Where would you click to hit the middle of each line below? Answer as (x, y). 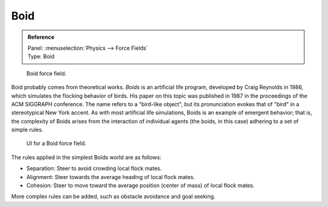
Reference (41, 37)
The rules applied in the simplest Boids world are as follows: (86, 157)
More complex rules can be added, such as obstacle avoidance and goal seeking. (113, 197)
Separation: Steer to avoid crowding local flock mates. (94, 168)
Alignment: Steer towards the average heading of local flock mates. (111, 177)
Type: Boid (41, 56)
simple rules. (27, 130)
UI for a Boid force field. (56, 143)
